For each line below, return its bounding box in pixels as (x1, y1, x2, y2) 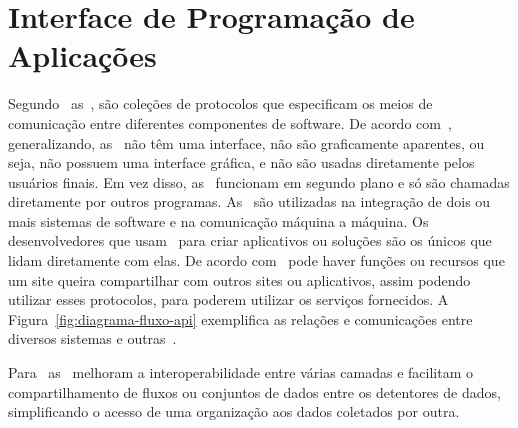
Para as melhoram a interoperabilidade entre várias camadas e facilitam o (8, 362, 473, 383)
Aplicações (8, 35, 157, 76)
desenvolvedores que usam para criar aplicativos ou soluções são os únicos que (8, 230, 492, 251)
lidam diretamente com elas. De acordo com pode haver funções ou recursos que (8, 250, 505, 271)
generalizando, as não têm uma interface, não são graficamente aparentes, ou (8, 132, 485, 153)
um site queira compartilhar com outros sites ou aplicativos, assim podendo (8, 269, 471, 290)
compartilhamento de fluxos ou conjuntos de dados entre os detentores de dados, (8, 381, 501, 402)
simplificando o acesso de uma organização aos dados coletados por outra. (8, 401, 460, 422)
